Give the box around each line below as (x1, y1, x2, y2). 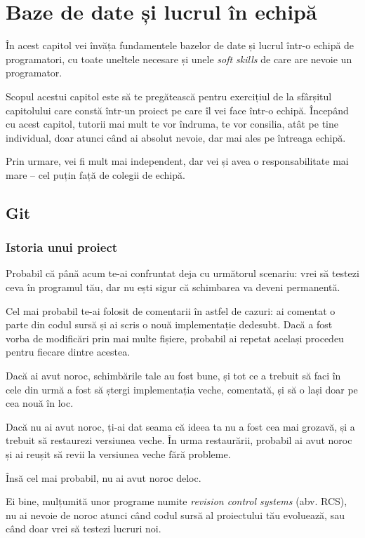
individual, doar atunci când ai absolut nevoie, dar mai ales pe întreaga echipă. (6, 130, 346, 144)
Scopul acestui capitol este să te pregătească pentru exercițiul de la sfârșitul (6, 88, 332, 103)
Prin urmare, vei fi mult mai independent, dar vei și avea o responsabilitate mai (6, 154, 349, 168)
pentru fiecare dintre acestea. (6, 344, 131, 359)
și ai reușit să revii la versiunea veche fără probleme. (6, 447, 231, 461)
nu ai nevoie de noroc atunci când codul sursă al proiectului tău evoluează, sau (6, 507, 345, 522)
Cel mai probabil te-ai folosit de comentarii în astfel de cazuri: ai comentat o (6, 303, 336, 318)
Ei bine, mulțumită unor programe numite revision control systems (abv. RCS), (6, 494, 347, 509)
